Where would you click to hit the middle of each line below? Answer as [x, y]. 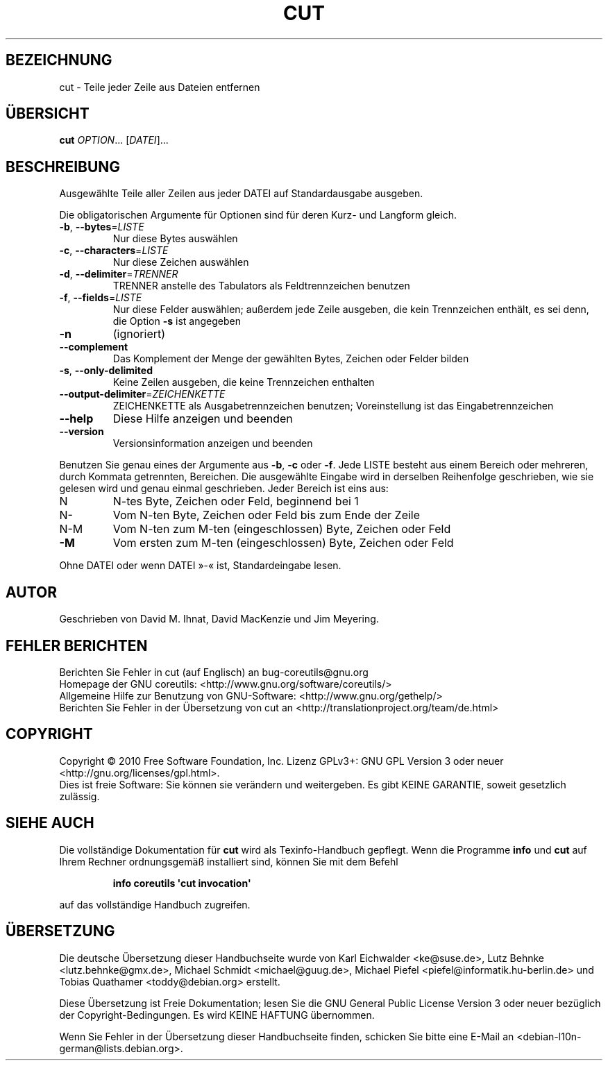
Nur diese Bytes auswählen [175, 239]
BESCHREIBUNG [63, 167]
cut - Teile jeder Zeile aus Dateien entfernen [160, 87]
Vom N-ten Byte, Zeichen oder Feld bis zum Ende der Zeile [267, 515]
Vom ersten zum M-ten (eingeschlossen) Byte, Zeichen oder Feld [283, 543]
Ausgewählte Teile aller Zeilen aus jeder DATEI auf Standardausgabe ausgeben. [241, 194]
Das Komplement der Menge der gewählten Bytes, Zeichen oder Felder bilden [291, 359]
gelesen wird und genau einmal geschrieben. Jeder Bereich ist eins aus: [224, 489]
